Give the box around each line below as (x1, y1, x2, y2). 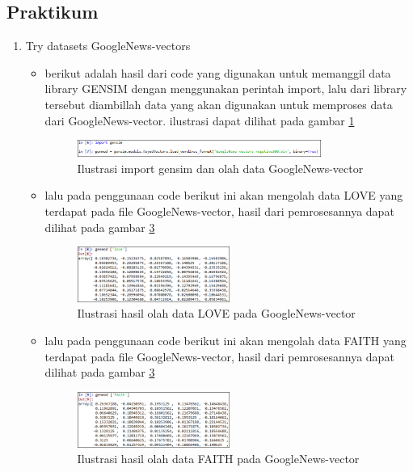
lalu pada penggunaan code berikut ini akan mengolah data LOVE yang (44, 187, 403, 204)
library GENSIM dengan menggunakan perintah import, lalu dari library (44, 80, 407, 97)
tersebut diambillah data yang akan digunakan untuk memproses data (44, 95, 393, 112)
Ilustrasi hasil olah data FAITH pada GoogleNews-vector (77, 450, 360, 467)
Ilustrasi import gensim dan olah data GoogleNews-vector (77, 159, 364, 176)
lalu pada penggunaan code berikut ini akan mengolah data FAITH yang (44, 332, 407, 349)
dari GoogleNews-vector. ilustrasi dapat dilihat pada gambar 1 (44, 112, 355, 129)
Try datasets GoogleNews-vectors (25, 37, 191, 54)
